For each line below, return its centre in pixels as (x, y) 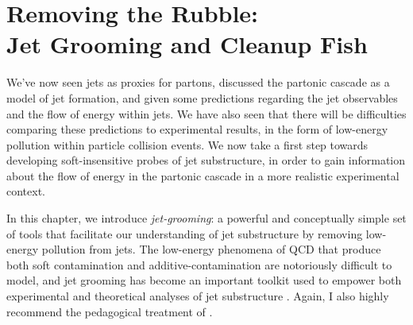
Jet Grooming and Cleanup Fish (187, 44)
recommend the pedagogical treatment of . (110, 311)
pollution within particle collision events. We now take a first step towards (187, 144)
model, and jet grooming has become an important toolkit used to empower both (204, 280)
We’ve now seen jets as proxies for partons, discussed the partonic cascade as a (198, 82)
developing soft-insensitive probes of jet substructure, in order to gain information (206, 160)
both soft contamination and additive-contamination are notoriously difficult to (199, 264)
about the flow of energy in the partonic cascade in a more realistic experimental (203, 175)
